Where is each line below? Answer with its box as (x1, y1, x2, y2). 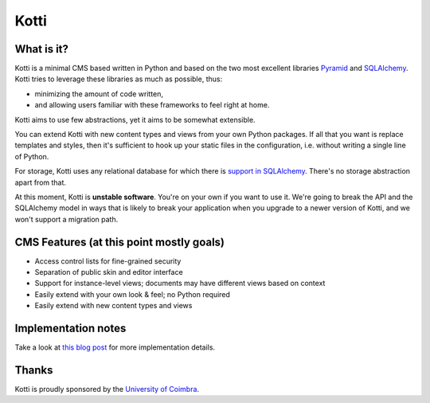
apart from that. (14, 178, 67, 187)
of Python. (14, 151, 49, 161)
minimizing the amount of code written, (34, 88, 163, 99)
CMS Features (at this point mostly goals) (14, 235, 225, 248)
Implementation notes (14, 322, 127, 335)
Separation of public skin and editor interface (34, 268, 183, 277)
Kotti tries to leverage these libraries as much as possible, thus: (14, 74, 223, 84)
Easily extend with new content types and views (34, 301, 193, 311)
